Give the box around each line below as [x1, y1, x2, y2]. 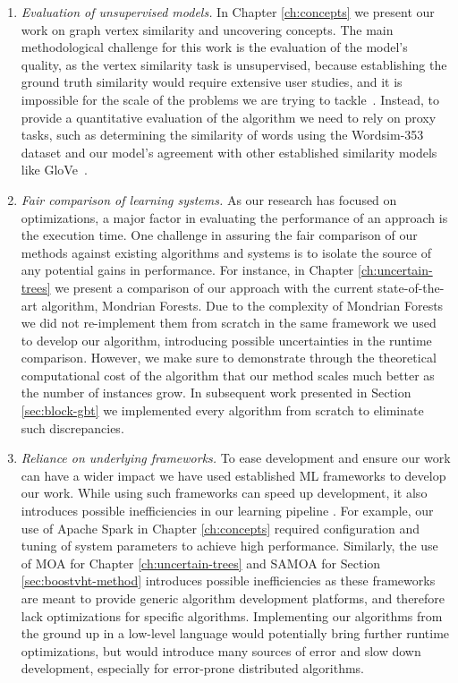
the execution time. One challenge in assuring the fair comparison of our [21, 226, 418, 244]
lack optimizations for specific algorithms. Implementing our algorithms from [21, 606, 443, 625]
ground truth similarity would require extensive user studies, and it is [21, 73, 403, 91]
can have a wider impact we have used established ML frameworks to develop [21, 465, 446, 484]
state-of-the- [377, 277, 445, 296]
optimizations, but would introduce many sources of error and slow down [21, 641, 421, 660]
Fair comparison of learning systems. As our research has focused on [21, 190, 397, 209]
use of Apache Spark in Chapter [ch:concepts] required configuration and [21, 518, 420, 537]
